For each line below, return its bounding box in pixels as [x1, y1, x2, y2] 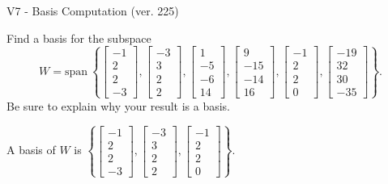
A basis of [6, 141, 56, 158]
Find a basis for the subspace [6, 29, 151, 46]
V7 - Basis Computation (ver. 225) [6, 2, 179, 19]
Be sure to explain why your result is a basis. [6, 97, 231, 114]
